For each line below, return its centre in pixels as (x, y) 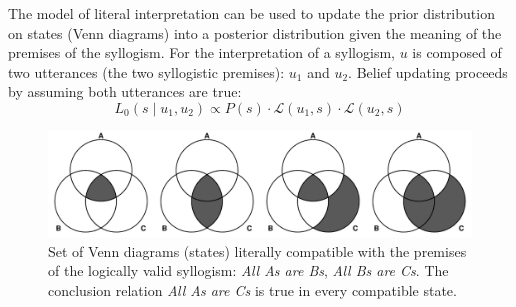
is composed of (457, 52)
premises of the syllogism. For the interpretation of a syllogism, (201, 52)
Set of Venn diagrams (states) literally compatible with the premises (257, 250)
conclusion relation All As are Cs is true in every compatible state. (252, 289)
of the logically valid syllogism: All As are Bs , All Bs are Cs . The (248, 270)
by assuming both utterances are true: (125, 91)
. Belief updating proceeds (428, 71)
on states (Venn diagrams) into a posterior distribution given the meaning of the (255, 32)
